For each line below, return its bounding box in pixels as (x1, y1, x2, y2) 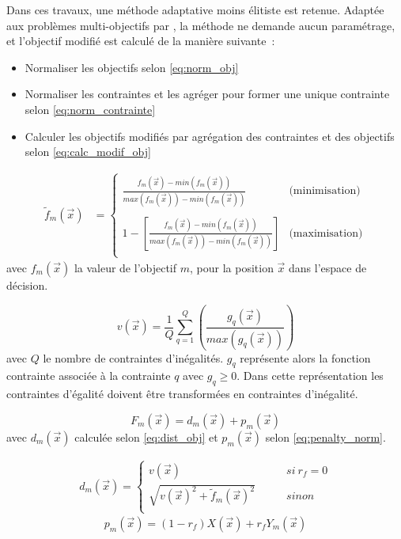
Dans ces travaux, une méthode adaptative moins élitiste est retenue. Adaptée (6, 2, 384, 17)
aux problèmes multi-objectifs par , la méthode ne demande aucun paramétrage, (6, 17, 395, 33)
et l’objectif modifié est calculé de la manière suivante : (6, 32, 275, 49)
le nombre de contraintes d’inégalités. (43, 349, 224, 366)
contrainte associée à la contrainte (6, 367, 171, 384)
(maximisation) (289, 227, 363, 239)
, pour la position (190, 260, 274, 276)
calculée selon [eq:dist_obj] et (74, 428, 218, 445)
